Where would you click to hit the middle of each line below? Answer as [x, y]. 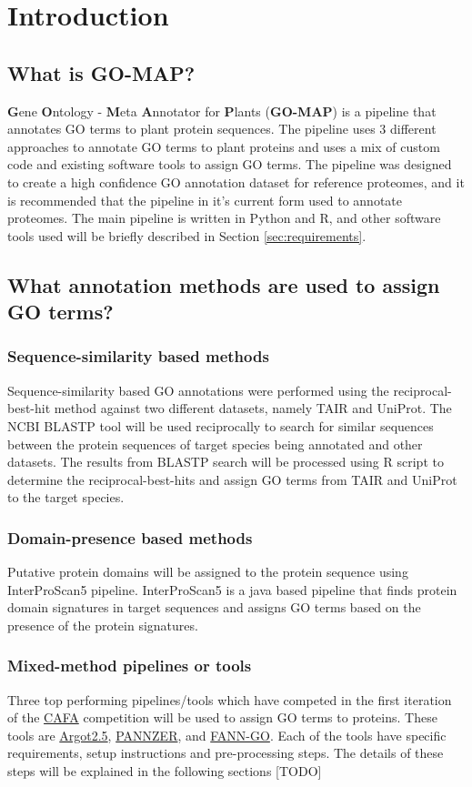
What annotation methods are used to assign [224, 284]
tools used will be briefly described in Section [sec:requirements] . [187, 235]
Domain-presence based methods [130, 537]
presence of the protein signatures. [103, 625]
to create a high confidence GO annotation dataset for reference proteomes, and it [236, 182]
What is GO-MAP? [101, 72]
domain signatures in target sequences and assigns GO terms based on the [214, 607]
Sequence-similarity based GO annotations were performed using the [198, 390]
